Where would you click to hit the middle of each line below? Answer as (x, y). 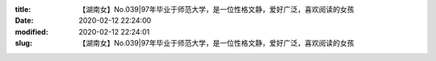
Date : (24, 21)
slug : (23, 43)
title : (23, 9)
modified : (31, 31)
